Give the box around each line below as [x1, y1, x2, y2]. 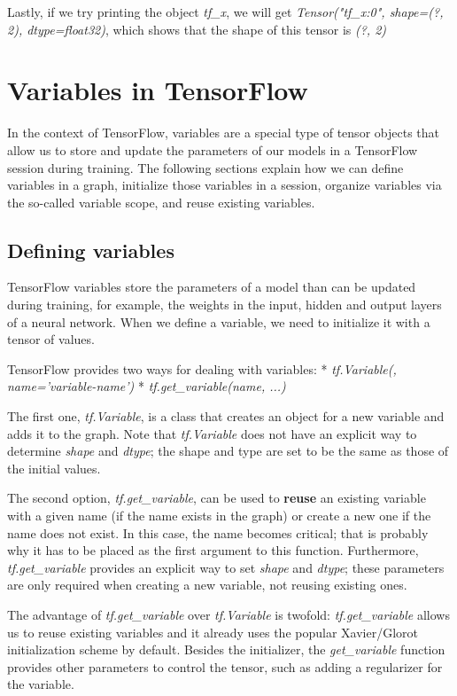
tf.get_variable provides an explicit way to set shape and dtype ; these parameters [7, 558, 445, 576]
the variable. [7, 675, 74, 693]
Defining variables [7, 236, 174, 263]
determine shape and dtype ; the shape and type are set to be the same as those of [7, 442, 449, 460]
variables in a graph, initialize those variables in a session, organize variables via [7, 176, 442, 194]
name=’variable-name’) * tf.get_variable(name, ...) [7, 377, 286, 395]
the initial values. [7, 458, 101, 477]
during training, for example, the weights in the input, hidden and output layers [7, 295, 442, 314]
